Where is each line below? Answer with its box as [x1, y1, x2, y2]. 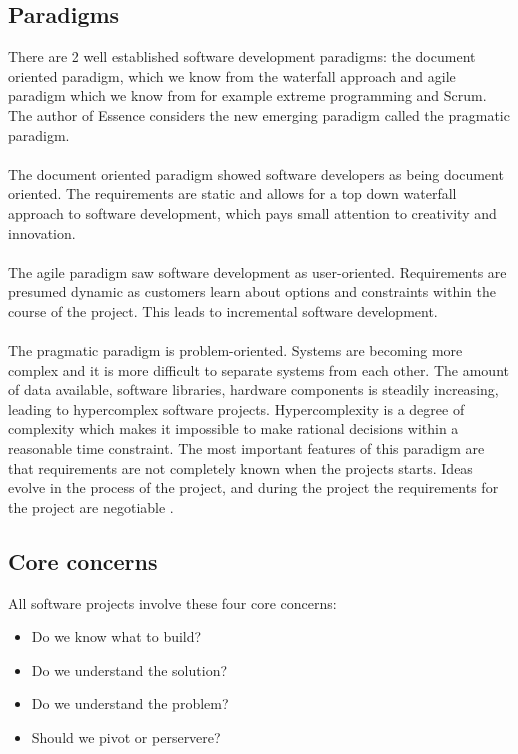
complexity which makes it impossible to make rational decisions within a [8, 418, 459, 439]
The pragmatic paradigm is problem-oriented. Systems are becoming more [8, 340, 463, 361]
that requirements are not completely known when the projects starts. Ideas [8, 457, 473, 478]
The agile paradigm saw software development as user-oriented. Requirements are [8, 261, 507, 282]
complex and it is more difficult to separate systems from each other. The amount [8, 359, 509, 380]
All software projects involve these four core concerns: [8, 592, 337, 613]
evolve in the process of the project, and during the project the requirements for [8, 477, 499, 498]
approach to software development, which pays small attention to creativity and [8, 202, 497, 223]
